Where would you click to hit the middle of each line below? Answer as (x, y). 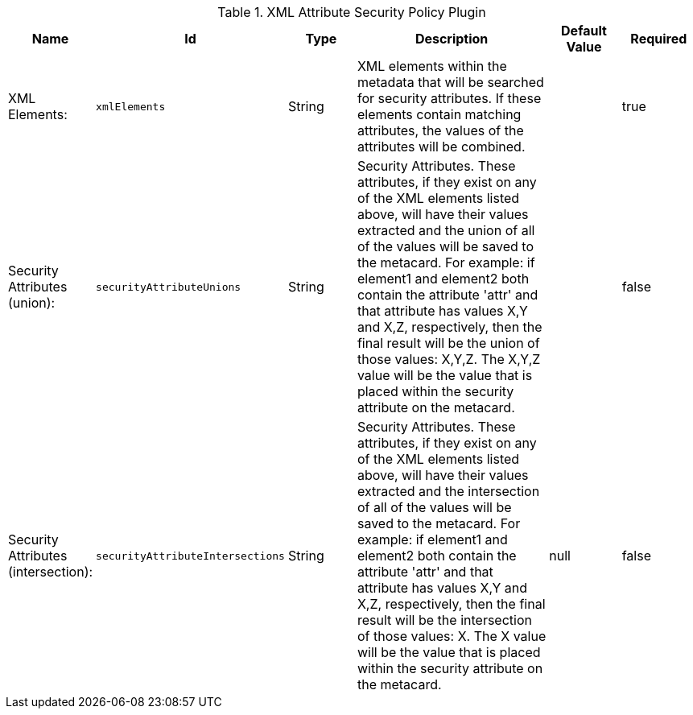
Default (584, 31)
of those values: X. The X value (452, 636)
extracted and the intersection (448, 491)
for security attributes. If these (449, 98)
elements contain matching (439, 114)
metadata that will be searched (450, 82)
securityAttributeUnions (169, 287)
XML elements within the (432, 66)
